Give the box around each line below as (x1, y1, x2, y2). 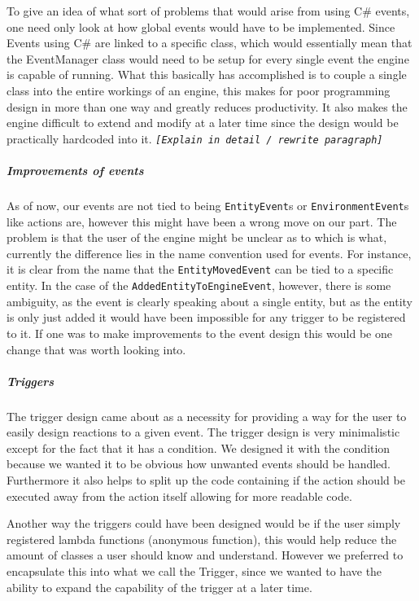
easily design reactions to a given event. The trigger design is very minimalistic (7, 423, 400, 441)
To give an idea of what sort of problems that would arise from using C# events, (7, 2, 410, 19)
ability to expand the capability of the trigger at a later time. (7, 578, 312, 595)
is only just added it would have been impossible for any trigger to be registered (7, 309, 406, 326)
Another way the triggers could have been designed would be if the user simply (7, 515, 401, 532)
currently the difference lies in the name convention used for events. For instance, (7, 244, 412, 261)
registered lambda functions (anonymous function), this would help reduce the (7, 530, 397, 547)
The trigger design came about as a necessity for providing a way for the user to (7, 407, 407, 424)
